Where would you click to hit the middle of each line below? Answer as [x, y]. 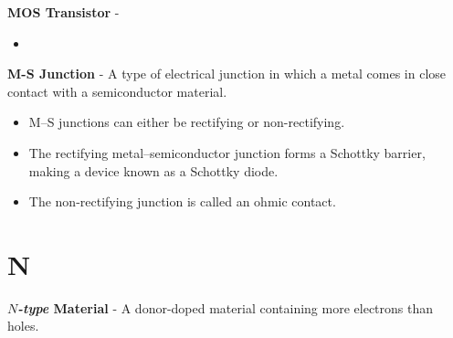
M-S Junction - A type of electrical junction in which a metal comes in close [227, 74]
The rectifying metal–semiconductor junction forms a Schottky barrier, [227, 152]
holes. [23, 326]
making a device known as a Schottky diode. [153, 170]
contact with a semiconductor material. [117, 91]
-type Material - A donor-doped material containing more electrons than [226, 307]
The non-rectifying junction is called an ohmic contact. [182, 201]
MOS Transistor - [63, 12]
